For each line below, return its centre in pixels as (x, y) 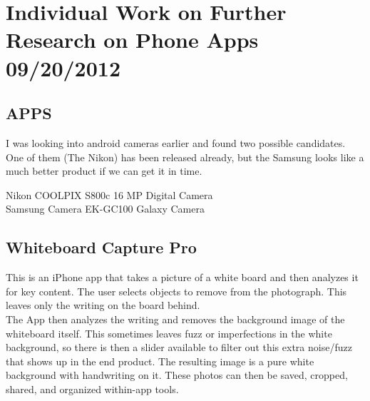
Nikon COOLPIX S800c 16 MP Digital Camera (109, 194)
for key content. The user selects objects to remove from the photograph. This (176, 291)
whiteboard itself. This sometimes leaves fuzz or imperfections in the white (169, 333)
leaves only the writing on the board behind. (103, 305)
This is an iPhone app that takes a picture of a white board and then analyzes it (182, 277)
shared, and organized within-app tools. (92, 389)
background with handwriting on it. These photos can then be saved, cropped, (177, 375)
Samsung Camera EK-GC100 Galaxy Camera (105, 209)
